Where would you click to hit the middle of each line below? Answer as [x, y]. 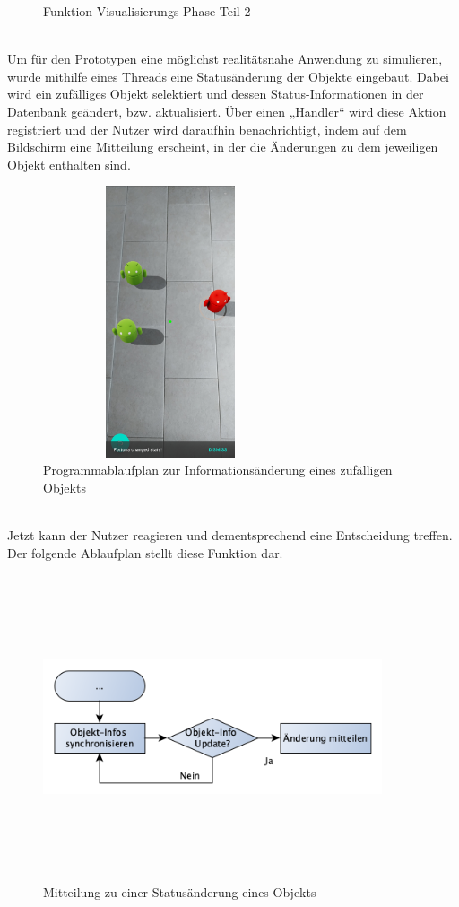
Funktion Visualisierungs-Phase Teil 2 [147, 11]
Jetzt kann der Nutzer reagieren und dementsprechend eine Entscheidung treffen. [230, 535]
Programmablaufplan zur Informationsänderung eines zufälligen [218, 470]
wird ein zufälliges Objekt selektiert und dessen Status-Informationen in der [216, 94]
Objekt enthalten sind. [69, 164]
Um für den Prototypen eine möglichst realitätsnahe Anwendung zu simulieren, [225, 59]
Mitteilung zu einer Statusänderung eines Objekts [180, 892]
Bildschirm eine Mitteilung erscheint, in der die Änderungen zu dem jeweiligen [223, 147]
